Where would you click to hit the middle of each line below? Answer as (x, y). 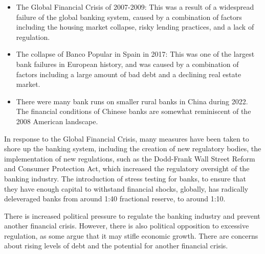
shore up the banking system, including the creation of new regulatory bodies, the (133, 148)
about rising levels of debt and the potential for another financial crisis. (116, 246)
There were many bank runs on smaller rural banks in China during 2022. (132, 101)
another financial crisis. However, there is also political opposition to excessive (127, 226)
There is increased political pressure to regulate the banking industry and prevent (132, 215)
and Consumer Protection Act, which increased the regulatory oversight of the (127, 168)
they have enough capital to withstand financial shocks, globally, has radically (126, 188)
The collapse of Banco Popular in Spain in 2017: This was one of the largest (135, 54)
